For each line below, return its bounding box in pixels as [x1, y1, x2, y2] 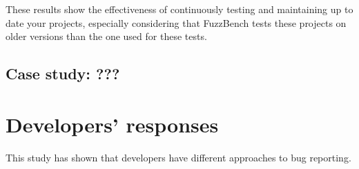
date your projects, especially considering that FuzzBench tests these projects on [6, 15, 347, 30]
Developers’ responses [6, 110, 219, 138]
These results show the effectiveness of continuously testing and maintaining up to [6, 2, 353, 16]
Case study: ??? [6, 63, 120, 84]
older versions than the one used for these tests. [6, 29, 207, 43]
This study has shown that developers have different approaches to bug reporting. [6, 150, 351, 164]
